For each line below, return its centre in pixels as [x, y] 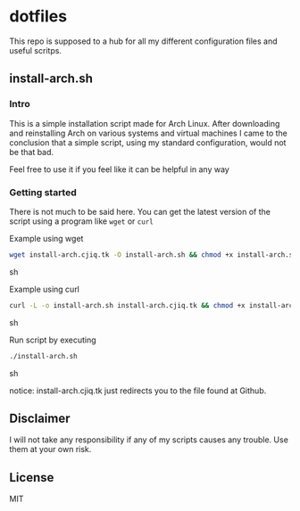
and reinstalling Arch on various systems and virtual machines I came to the [149, 133]
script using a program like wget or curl [81, 221]
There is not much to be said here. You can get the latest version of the [140, 211]
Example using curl [45, 289]
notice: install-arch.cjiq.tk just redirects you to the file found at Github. [138, 391]
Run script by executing [53, 340]
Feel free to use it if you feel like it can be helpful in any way [119, 169]
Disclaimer [40, 418]
